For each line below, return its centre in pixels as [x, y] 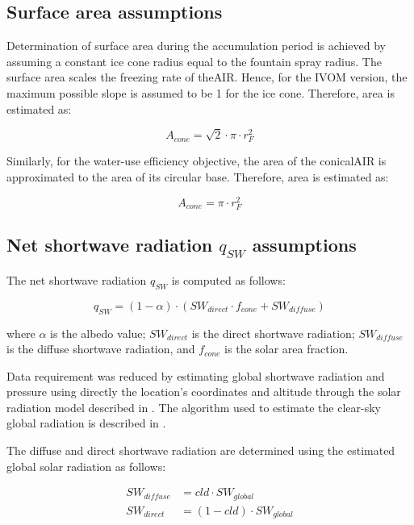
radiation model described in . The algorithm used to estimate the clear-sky [194, 407]
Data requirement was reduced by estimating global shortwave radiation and [196, 375]
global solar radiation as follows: [86, 466]
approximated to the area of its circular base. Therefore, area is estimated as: [198, 177]
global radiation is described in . [86, 423]
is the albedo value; [98, 333]
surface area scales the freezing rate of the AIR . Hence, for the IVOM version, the [207, 77]
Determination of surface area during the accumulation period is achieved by [196, 46]
